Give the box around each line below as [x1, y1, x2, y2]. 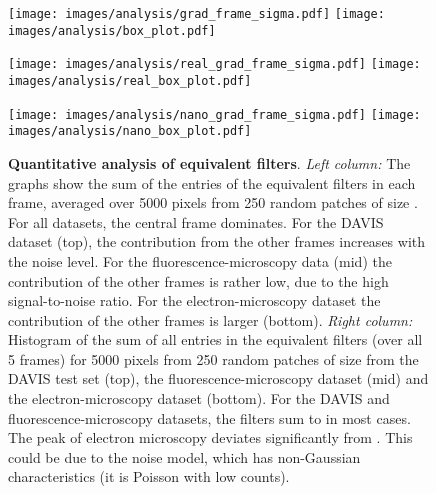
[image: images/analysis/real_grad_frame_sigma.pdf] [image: [8, 57, 421, 72]
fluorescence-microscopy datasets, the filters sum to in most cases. [8, 407, 411, 428]
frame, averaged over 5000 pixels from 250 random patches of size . [8, 192, 418, 213]
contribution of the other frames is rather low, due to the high [8, 270, 389, 291]
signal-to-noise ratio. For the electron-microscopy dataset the [8, 290, 381, 311]
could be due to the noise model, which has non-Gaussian [8, 446, 361, 467]
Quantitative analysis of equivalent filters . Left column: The [8, 152, 411, 173]
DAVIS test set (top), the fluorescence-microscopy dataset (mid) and [8, 368, 429, 389]
